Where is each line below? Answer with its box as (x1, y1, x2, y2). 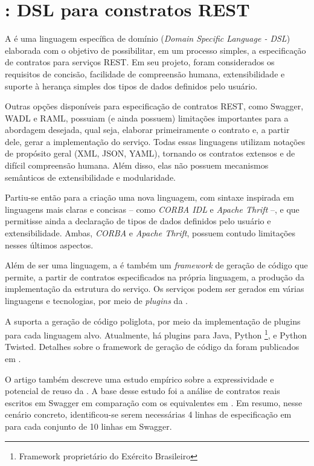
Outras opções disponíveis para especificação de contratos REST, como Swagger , (5, 100, 304, 112)
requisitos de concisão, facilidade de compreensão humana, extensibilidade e (5, 67, 285, 80)
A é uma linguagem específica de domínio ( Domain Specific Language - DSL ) (5, 32, 290, 45)
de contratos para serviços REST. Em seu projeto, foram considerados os (5, 56, 275, 68)
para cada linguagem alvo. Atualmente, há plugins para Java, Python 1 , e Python (5, 327, 307, 341)
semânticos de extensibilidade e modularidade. (5, 170, 176, 183)
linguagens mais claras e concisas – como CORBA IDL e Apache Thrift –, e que (5, 202, 300, 215)
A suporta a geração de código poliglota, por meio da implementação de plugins (5, 314, 301, 327)
